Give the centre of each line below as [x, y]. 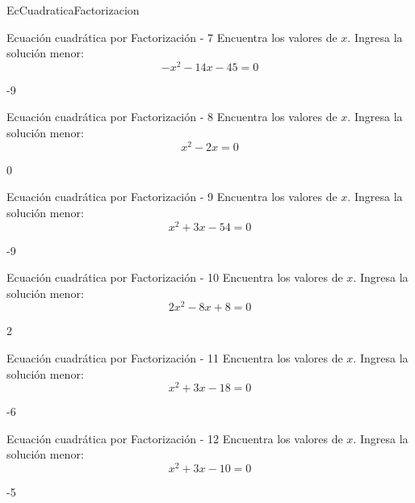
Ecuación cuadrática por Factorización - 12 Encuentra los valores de [175, 438]
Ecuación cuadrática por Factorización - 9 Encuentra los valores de [172, 197]
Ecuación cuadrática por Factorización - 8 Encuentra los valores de [172, 117]
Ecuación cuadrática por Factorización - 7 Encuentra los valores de [172, 37]
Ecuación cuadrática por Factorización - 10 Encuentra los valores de [175, 277]
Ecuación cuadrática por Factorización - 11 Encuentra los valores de [175, 358]
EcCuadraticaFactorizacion [73, 10]
